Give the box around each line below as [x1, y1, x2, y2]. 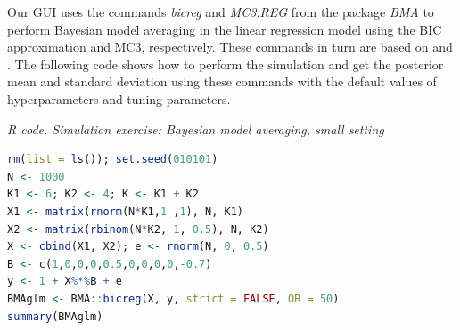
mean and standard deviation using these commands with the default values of [7, 72, 437, 91]
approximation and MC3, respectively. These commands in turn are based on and [7, 37, 453, 56]
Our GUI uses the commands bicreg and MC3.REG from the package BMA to [7, 3, 434, 20]
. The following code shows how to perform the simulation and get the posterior [7, 54, 444, 73]
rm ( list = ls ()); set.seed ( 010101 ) [7, 153, 218, 166]
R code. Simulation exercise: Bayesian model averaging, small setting [7, 119, 384, 138]
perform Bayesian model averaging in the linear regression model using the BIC [7, 20, 442, 38]
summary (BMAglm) [7, 310, 103, 323]
